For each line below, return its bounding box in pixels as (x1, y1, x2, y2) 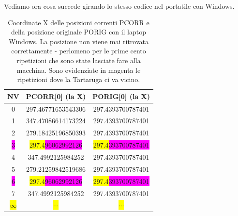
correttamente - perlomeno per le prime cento (11, 46, 146, 56)
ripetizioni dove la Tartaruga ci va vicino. (17, 74, 140, 84)
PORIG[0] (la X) (92, 91, 150, 101)
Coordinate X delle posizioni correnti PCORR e (8, 17, 149, 27)
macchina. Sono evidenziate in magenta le (16, 65, 141, 75)
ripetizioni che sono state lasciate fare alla (16, 55, 141, 65)
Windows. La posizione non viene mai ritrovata (8, 36, 149, 46)
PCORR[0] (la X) (26, 91, 86, 101)
